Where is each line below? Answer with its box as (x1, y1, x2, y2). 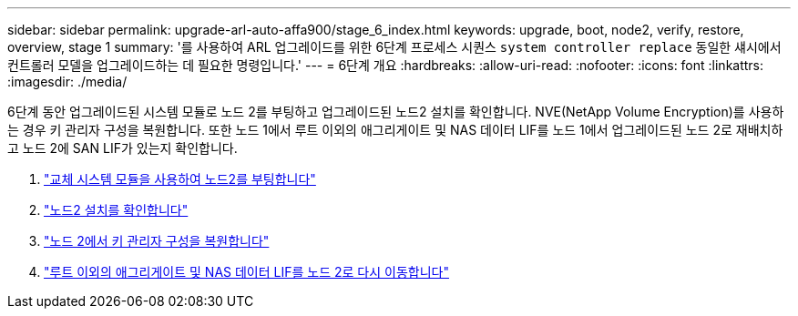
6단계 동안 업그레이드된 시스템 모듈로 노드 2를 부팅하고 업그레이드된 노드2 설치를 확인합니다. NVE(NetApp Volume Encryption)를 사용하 (7, 104, 784, 119)
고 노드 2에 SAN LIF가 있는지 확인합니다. (7, 140, 238, 156)
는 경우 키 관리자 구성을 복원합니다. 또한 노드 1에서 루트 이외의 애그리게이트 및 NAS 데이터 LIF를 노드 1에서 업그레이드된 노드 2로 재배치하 (7, 122, 783, 138)
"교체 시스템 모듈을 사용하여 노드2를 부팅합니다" (44, 171, 316, 187)
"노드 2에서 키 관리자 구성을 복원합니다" (44, 233, 270, 249)
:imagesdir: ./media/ (7, 74, 128, 89)
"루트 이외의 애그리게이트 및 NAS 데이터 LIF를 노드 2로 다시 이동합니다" (44, 264, 449, 280)
